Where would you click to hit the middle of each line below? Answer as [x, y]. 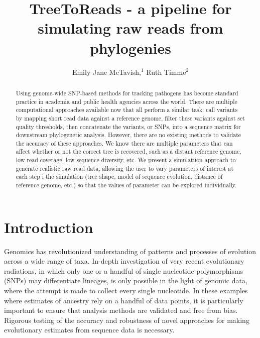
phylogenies [131, 47]
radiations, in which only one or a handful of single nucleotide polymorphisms [124, 270]
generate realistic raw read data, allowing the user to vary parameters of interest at [125, 168]
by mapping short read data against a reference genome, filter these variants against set [130, 118]
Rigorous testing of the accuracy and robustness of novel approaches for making [127, 320]
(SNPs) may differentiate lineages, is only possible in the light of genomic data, [126, 280]
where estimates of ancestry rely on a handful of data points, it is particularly [124, 300]
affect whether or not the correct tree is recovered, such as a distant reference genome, [128, 151]
